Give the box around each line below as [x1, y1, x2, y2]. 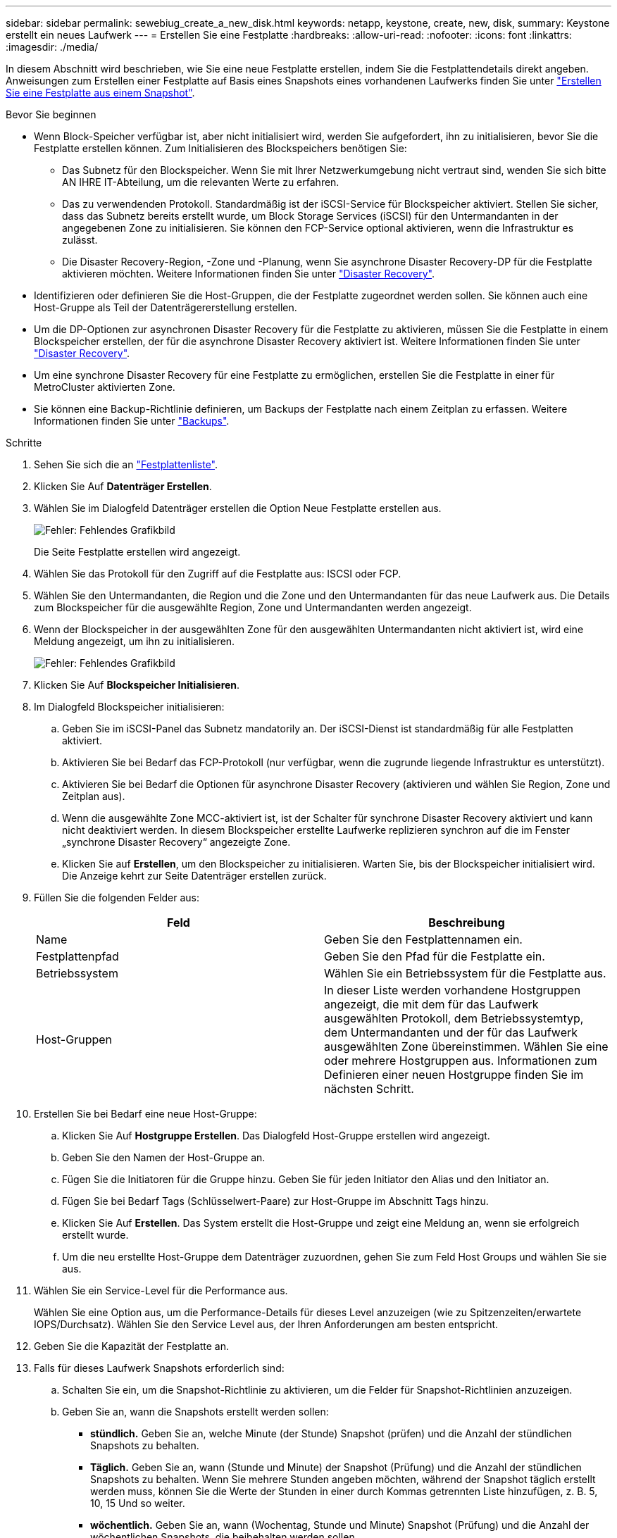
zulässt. [62, 234, 98, 246]
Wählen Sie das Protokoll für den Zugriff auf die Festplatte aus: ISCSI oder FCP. [34, 568, 401, 580]
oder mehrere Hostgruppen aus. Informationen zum [324, 1054, 597, 1068]
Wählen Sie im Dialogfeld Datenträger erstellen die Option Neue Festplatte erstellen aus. [34, 502, 442, 514]
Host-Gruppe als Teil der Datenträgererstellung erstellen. [34, 301, 297, 313]
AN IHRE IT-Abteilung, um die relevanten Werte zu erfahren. [62, 176, 339, 188]
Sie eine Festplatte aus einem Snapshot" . [6, 87, 195, 99]
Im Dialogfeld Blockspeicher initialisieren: [34, 701, 225, 713]
